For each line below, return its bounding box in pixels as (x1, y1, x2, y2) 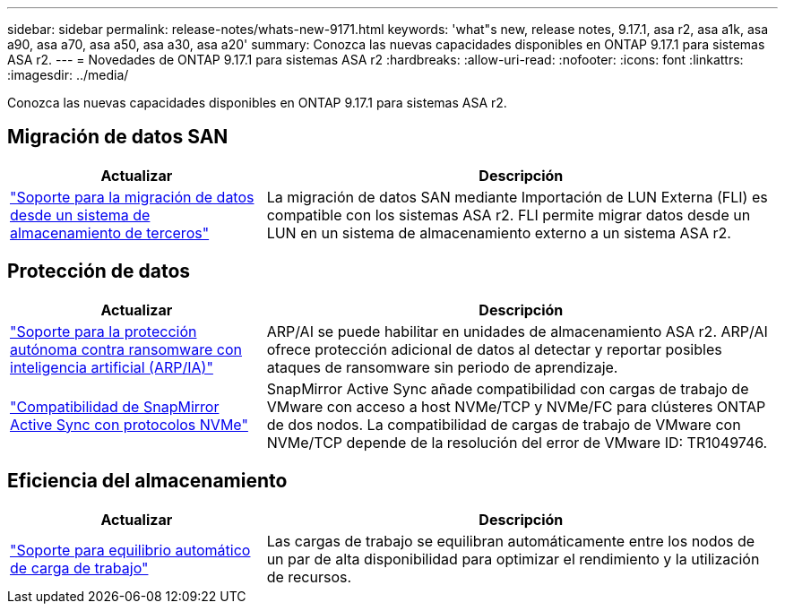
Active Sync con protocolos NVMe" (10, 415, 248, 434)
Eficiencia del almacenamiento (7, 469, 288, 493)
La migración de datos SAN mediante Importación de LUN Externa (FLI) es (266, 187, 768, 206)
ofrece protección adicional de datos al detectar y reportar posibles (266, 340, 722, 358)
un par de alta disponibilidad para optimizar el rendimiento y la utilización (266, 549, 760, 568)
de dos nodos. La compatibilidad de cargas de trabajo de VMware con (266, 415, 741, 434)
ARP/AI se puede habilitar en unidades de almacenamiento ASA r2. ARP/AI (266, 322, 768, 340)
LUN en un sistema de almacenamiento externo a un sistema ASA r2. (266, 223, 731, 242)
